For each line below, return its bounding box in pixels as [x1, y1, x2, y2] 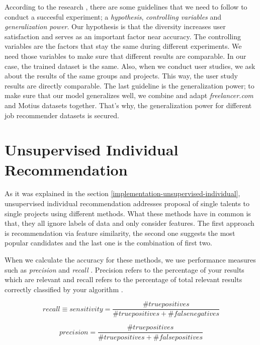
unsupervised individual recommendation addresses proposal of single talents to [5, 198, 249, 209]
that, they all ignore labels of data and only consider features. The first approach [5, 218, 254, 228]
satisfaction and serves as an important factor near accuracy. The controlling [5, 31, 241, 41]
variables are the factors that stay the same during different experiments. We [5, 41, 242, 51]
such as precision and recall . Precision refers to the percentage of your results [5, 264, 244, 275]
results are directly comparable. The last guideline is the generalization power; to [5, 80, 254, 91]
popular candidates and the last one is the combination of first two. [5, 237, 213, 248]
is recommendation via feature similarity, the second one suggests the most [5, 227, 235, 238]
